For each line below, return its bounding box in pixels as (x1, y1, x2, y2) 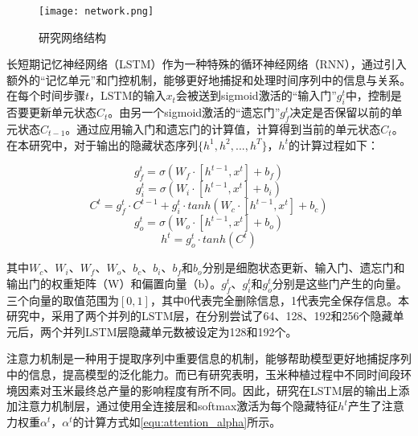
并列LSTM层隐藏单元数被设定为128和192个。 (62, 323, 297, 339)
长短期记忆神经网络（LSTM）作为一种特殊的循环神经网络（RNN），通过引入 (6, 56, 407, 72)
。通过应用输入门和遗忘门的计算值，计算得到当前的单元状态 (65, 121, 381, 138)
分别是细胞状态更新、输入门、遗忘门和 (202, 259, 405, 276)
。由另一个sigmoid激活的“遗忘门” (108, 104, 281, 121)
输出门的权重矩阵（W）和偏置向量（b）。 (6, 274, 222, 291)
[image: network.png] (39, 6, 154, 17)
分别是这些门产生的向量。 (272, 274, 408, 291)
